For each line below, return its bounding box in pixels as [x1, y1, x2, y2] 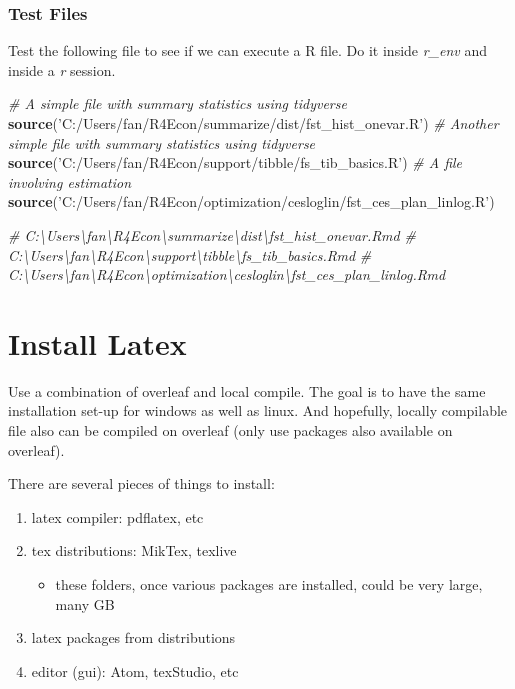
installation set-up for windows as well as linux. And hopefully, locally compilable [8, 400, 508, 421]
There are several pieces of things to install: [8, 473, 275, 494]
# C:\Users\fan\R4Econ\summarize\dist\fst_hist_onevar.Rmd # [8, 224, 416, 245]
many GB [55, 593, 115, 614]
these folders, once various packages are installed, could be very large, [55, 574, 483, 595]
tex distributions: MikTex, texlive [31, 540, 237, 561]
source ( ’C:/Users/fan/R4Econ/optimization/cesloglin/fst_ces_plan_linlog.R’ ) [8, 191, 495, 212]
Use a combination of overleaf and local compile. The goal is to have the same [8, 380, 486, 401]
